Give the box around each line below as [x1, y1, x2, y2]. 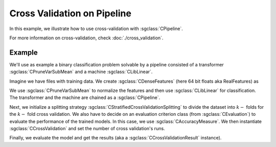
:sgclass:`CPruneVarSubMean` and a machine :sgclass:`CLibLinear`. [9, 69, 153, 75]
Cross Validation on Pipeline [9, 8, 131, 19]
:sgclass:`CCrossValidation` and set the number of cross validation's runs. [9, 125, 166, 131]
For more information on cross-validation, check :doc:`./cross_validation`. [9, 35, 164, 41]
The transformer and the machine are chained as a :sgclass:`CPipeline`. [9, 94, 160, 101]
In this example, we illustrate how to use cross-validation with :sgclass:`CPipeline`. [9, 26, 183, 32]
